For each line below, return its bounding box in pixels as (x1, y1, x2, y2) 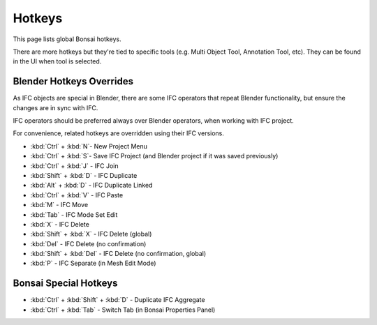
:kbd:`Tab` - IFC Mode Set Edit (30, 210, 118, 219)
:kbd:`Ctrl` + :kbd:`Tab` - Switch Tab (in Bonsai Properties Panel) (30, 305, 216, 314)
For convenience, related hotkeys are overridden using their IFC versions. (13, 129, 225, 137)
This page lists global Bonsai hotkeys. (13, 35, 121, 43)
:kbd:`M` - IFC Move (30, 201, 89, 209)
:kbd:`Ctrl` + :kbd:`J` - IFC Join (30, 161, 119, 170)
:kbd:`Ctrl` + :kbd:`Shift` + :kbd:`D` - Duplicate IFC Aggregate (30, 296, 205, 304)
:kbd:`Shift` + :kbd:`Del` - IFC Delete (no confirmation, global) (30, 250, 207, 258)
